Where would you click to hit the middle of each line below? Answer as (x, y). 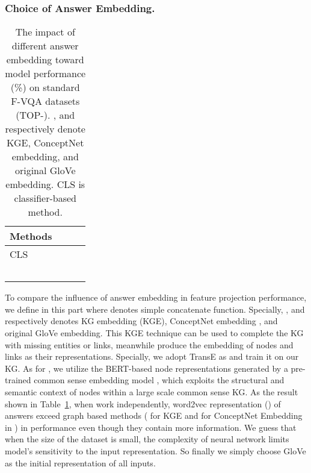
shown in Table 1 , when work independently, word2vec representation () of (143, 403)
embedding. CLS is (45, 184)
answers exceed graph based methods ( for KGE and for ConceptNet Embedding (154, 415)
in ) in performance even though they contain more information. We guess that (151, 427)
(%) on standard (45, 87)
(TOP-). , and (45, 115)
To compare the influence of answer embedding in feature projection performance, (156, 297)
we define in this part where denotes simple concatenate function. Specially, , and (155, 309)
